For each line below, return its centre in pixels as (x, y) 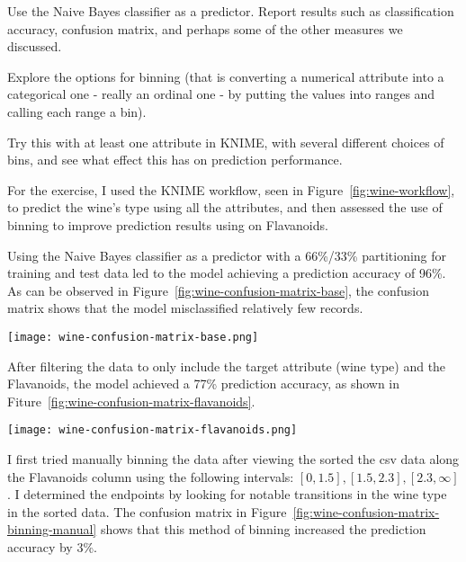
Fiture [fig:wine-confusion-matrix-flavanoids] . (131, 401)
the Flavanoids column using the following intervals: (151, 476)
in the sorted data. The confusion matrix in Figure (147, 511)
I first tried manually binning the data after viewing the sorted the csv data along (233, 459)
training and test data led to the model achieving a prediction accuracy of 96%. (227, 273)
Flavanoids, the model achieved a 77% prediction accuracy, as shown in (204, 384)
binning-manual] (52, 529)
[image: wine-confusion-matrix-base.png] (133, 337)
